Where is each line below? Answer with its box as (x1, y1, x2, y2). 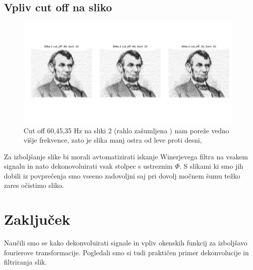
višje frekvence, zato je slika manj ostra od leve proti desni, (24, 135, 202, 145)
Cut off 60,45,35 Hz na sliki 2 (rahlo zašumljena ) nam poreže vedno (24, 125, 229, 135)
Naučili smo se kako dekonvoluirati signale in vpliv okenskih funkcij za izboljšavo (4, 238, 248, 248)
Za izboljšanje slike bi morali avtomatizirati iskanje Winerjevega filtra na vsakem (4, 151, 248, 161)
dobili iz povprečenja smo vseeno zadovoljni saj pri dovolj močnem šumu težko (4, 170, 240, 180)
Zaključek (4, 209, 71, 229)
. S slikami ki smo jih (179, 161, 244, 171)
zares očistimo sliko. (4, 180, 64, 190)
